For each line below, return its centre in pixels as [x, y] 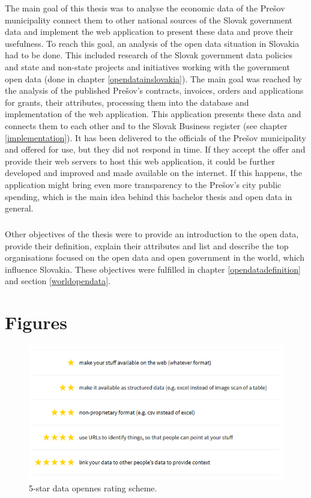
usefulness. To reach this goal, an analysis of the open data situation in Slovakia [152, 43]
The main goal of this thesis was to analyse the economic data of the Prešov [145, 8]
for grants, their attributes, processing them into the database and [127, 102]
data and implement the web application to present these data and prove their [149, 32]
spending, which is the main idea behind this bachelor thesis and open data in [149, 196]
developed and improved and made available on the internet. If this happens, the [153, 173]
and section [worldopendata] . [58, 281]
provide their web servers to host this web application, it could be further [140, 161]
